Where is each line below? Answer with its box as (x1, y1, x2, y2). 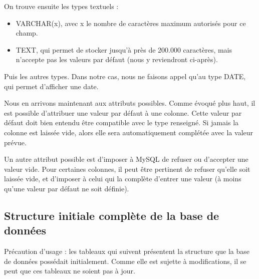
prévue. (4, 137, 27, 147)
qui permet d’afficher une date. (4, 81, 99, 91)
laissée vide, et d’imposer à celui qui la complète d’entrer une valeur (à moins (4, 173, 241, 184)
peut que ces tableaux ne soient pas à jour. (4, 265, 135, 276)
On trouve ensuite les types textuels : (4, 1, 119, 11)
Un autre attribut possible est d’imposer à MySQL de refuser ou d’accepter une (4, 154, 248, 164)
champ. (16, 28, 38, 38)
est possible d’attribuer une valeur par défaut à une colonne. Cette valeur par (4, 107, 242, 118)
